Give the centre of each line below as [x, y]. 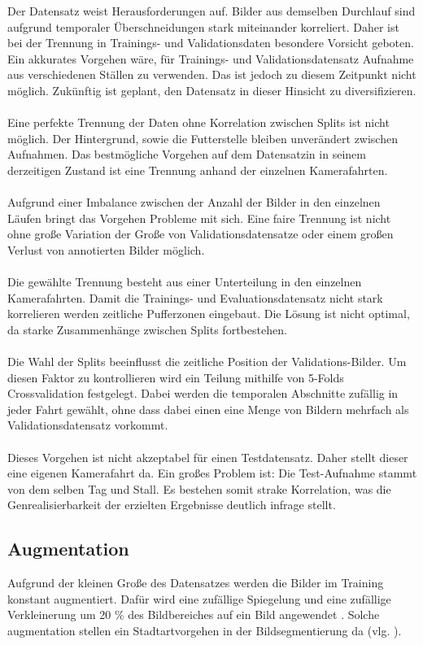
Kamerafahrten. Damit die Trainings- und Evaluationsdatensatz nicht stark [195, 297]
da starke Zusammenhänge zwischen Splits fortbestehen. [147, 329]
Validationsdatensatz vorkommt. [88, 425]
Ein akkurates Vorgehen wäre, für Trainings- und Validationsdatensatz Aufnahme [211, 58]
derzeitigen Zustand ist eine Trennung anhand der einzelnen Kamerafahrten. [198, 170]
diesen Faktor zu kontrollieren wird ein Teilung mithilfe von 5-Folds [176, 377]
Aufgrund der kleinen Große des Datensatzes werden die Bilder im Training [196, 583]
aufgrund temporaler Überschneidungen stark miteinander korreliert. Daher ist [203, 26]
